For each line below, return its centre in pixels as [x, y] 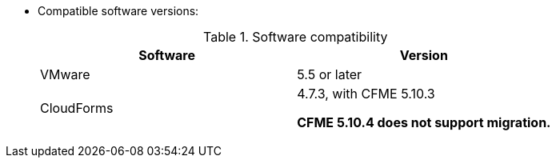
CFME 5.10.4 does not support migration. [424, 122]
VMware [65, 74]
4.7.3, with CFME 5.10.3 [366, 94]
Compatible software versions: [118, 11]
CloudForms [77, 108]
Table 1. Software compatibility [296, 37]
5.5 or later [330, 74]
